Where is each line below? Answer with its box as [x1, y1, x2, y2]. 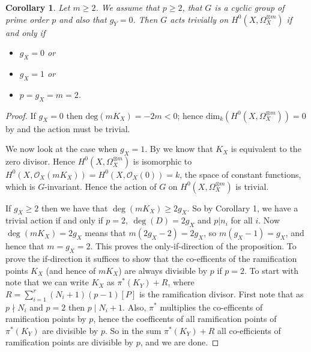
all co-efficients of [217, 324, 281, 336]
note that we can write [5, 276, 89, 288]
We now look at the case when [5, 142, 118, 155]
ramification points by [5, 312, 86, 325]
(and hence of [46, 264, 96, 276]
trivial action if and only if [5, 214, 103, 226]
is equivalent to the [231, 142, 301, 155]
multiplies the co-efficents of [160, 300, 263, 313]
